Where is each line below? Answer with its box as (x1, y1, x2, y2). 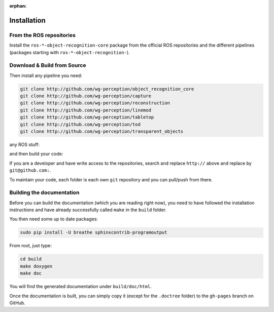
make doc (20, 270, 42, 276)
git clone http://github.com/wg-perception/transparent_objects (20, 129, 184, 134)
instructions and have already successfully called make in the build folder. (9, 207, 167, 213)
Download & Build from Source (9, 62, 86, 69)
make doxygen (20, 263, 53, 269)
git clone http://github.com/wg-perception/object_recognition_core (20, 86, 194, 92)
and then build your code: (9, 151, 63, 157)
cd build (20, 256, 42, 262)
